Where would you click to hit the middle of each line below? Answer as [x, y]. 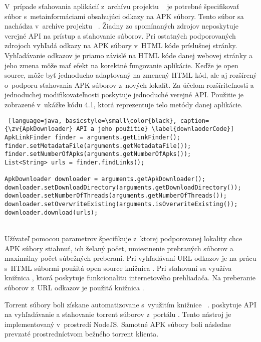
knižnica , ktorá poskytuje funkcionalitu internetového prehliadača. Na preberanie [130, 278]
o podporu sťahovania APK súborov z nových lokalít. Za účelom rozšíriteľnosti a [129, 84]
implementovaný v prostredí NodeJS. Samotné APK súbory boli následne [118, 324]
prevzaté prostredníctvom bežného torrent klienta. [82, 334]
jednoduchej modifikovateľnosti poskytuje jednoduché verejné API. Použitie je [124, 95]
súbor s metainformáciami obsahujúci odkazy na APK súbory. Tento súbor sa [124, 16]
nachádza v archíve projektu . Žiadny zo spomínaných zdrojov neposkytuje [121, 26]
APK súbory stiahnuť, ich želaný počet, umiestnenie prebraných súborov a [119, 248]
